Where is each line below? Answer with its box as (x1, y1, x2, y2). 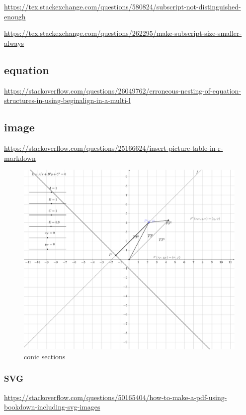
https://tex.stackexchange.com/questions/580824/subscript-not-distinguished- (4, 1, 241, 11)
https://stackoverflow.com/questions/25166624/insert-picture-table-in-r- (4, 142, 223, 153)
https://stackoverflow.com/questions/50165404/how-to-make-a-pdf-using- (4, 392, 227, 402)
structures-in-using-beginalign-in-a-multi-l (4, 95, 131, 105)
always (4, 37, 24, 48)
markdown (4, 152, 36, 163)
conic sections (24, 351, 66, 361)
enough (4, 11, 26, 21)
